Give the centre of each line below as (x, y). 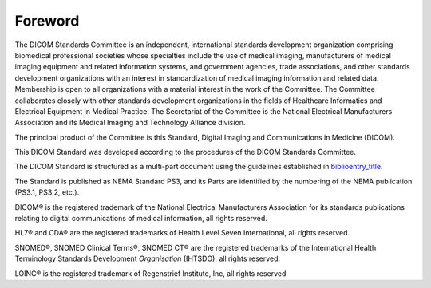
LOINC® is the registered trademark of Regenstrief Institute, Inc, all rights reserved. (152, 273)
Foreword (47, 21)
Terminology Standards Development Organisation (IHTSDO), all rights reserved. (148, 258)
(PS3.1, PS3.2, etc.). (47, 192)
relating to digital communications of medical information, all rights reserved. (141, 219)
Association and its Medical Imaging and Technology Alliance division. (130, 123)
